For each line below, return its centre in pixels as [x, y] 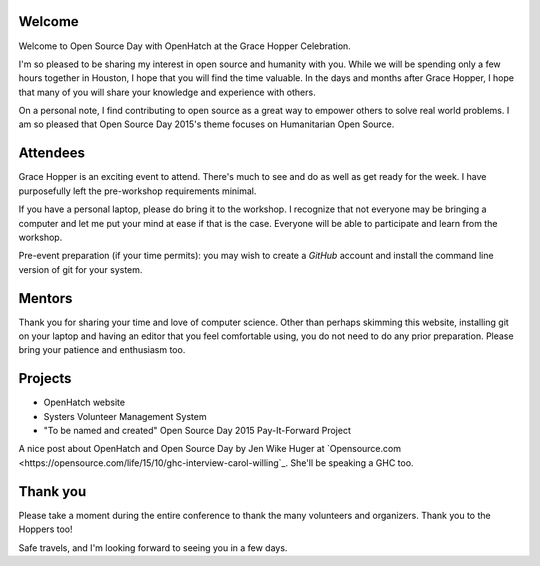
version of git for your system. [80, 269]
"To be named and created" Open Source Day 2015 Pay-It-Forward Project [197, 431]
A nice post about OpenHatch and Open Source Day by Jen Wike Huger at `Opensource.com [210, 449]
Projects [45, 378]
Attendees [51, 153]
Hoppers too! [45, 529]
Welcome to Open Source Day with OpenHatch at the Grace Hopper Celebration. [185, 46]
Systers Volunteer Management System [125, 416]
